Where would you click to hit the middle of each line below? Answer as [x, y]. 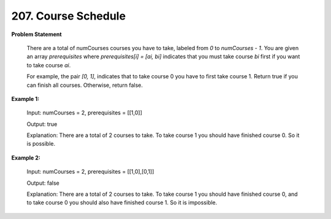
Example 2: [26, 158]
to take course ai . [49, 65]
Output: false [43, 183]
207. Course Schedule [68, 16]
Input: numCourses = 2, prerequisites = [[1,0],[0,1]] [90, 172]
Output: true [42, 124]
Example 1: [25, 98]
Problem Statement [36, 34]
